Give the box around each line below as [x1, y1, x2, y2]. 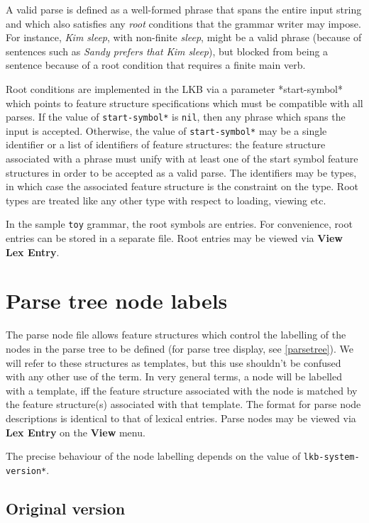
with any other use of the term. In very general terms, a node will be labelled [6, 369, 342, 384]
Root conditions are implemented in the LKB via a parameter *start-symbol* [6, 81, 343, 96]
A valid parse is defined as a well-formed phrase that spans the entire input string [6, 2, 362, 16]
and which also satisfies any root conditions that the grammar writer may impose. [6, 16, 361, 31]
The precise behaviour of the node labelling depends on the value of [6, 448, 301, 463]
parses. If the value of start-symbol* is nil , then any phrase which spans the [6, 109, 346, 124]
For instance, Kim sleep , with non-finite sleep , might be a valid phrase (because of [6, 30, 362, 45]
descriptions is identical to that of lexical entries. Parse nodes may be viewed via [6, 410, 356, 425]
